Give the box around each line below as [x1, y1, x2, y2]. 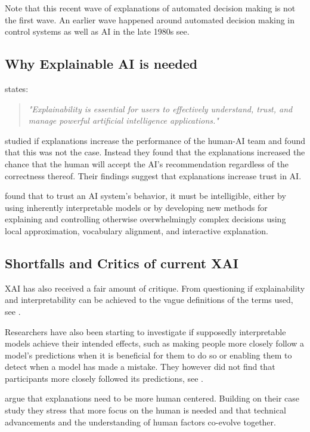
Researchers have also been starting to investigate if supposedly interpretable [5, 325, 286, 338]
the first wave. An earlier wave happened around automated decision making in [5, 13, 295, 26]
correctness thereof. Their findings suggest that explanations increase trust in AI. [5, 169, 302, 182]
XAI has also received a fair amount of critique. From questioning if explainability [5, 281, 305, 294]
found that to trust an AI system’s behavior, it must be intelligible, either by [5, 189, 286, 202]
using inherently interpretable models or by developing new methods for [5, 201, 268, 213]
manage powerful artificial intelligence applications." [28, 114, 219, 127]
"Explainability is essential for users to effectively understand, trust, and [28, 102, 293, 115]
